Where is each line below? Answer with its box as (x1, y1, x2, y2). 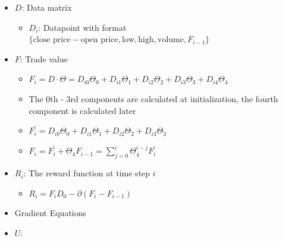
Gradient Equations (14, 207, 87, 219)
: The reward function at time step (23, 167, 150, 179)
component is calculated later (29, 104, 136, 116)
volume (158, 36, 184, 45)
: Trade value (20, 52, 68, 65)
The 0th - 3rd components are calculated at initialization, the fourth (29, 92, 278, 104)
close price (33, 36, 71, 45)
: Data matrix (21, 1, 72, 13)
